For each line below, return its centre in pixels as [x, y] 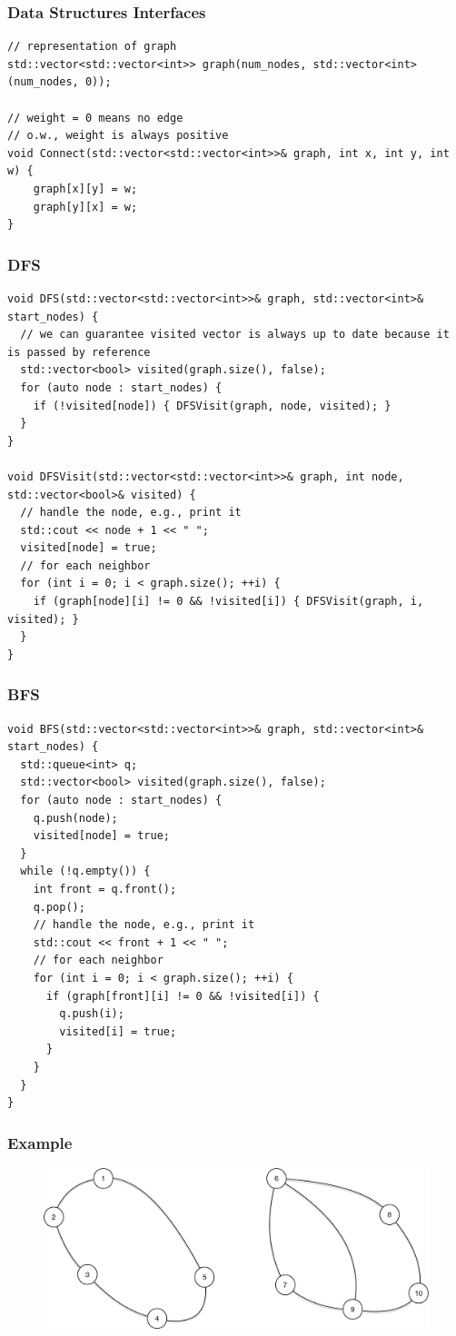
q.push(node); [75, 818]
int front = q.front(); [105, 889]
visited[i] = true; [118, 1031]
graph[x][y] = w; [85, 188]
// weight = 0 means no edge [95, 118]
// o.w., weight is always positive [118, 136]
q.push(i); [92, 1014]
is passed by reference [79, 352]
